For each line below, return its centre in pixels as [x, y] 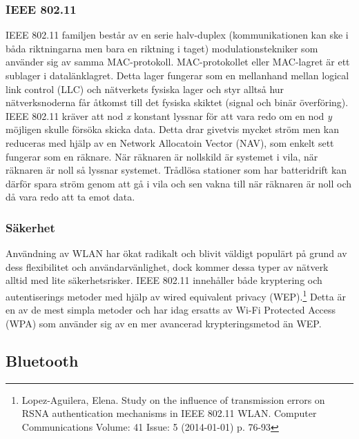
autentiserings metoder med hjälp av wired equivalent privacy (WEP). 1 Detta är [176, 295]
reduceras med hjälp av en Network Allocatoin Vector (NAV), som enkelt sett [170, 142]
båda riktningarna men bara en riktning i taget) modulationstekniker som [162, 48]
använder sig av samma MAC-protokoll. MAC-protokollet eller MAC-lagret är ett [178, 62]
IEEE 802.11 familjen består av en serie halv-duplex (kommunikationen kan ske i [177, 35]
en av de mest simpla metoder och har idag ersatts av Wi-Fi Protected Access [171, 310]
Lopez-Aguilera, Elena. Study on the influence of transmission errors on [173, 399]
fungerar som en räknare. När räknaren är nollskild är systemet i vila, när [162, 156]
